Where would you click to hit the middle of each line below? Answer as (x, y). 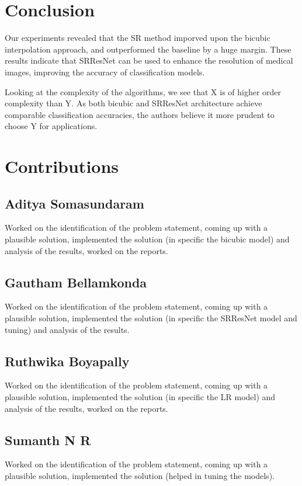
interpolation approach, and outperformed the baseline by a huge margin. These (148, 49)
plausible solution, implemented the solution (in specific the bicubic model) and (147, 239)
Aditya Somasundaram (74, 203)
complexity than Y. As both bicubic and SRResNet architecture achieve (133, 103)
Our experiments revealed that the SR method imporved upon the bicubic (138, 38)
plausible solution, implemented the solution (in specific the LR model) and (140, 397)
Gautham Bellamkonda (76, 282)
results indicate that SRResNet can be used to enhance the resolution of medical (149, 60)
